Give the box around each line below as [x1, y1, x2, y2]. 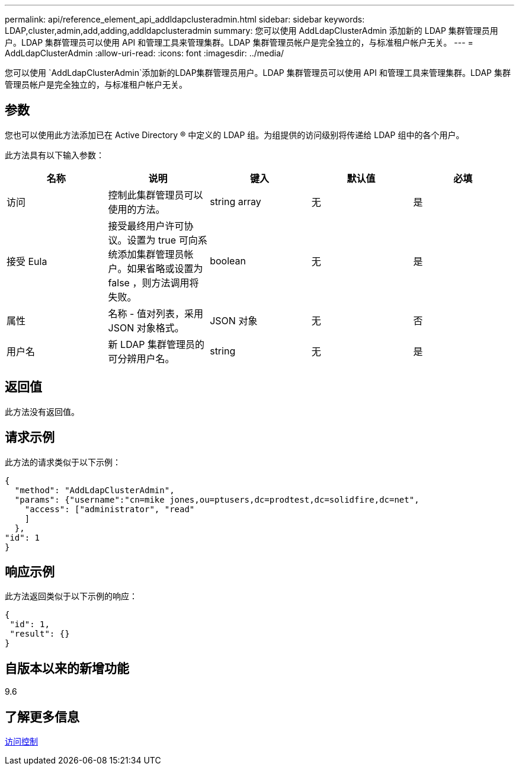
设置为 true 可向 [127, 234, 198, 246]
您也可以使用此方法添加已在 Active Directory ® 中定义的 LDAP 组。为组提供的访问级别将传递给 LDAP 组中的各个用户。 [5, 129, 464, 140]
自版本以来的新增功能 [5, 660, 129, 676]
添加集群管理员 [117, 248, 184, 260]
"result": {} [9, 629, 70, 639]
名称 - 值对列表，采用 [108, 307, 203, 319]
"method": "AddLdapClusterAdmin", [14, 485, 175, 495]
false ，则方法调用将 [108, 276, 199, 289]
